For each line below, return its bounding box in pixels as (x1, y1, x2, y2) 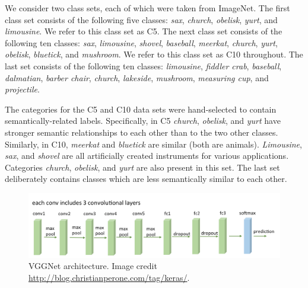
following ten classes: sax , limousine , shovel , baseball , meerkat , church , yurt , (5, 36, 278, 49)
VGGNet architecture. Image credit (28, 260, 157, 272)
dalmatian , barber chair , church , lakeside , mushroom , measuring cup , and (5, 71, 269, 84)
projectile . (5, 83, 40, 95)
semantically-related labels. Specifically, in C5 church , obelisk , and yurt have (5, 114, 281, 127)
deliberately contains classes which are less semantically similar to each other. (5, 172, 287, 185)
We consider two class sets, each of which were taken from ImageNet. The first (5, 2, 290, 14)
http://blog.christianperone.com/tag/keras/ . (28, 271, 190, 283)
